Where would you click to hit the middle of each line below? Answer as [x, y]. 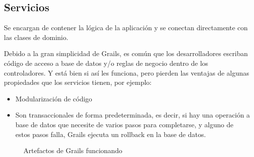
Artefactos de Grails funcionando [73, 150]
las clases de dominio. [36, 37]
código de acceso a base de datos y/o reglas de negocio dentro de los [106, 63]
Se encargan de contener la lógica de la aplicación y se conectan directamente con [126, 28]
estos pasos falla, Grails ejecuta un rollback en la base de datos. [111, 134]
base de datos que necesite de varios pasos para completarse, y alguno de [124, 124]
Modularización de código [54, 98]
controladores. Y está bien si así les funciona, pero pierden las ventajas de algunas [127, 72]
